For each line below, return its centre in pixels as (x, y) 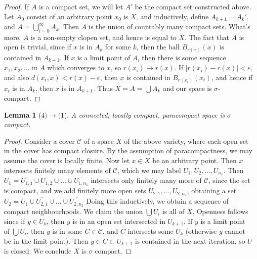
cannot (235, 231)
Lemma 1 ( (23, 114)
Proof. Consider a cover (40, 141)
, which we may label (149, 170)
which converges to (76, 67)
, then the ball (158, 47)
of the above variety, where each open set (186, 141)
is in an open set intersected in (119, 221)
